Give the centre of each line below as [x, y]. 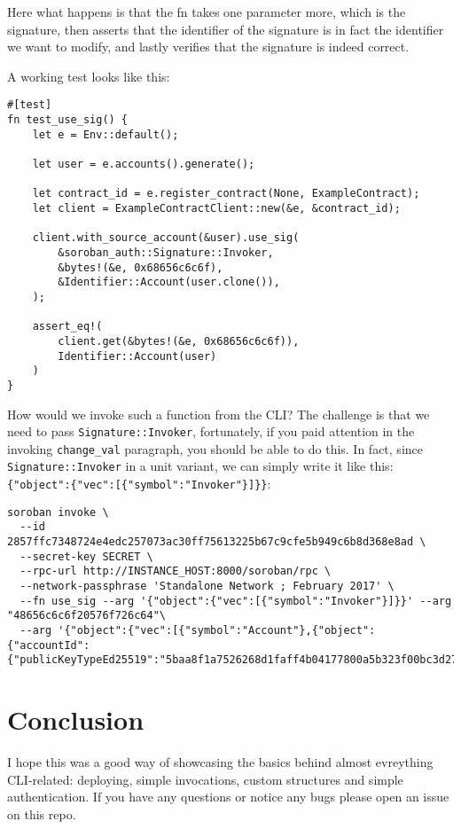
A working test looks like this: [89, 76]
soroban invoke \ [58, 512]
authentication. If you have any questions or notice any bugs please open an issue [228, 797]
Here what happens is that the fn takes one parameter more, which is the [207, 12]
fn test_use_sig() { [68, 120]
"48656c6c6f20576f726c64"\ [86, 616]
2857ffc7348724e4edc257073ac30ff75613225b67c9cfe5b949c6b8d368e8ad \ [217, 542]
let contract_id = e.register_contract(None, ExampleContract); [226, 194]
